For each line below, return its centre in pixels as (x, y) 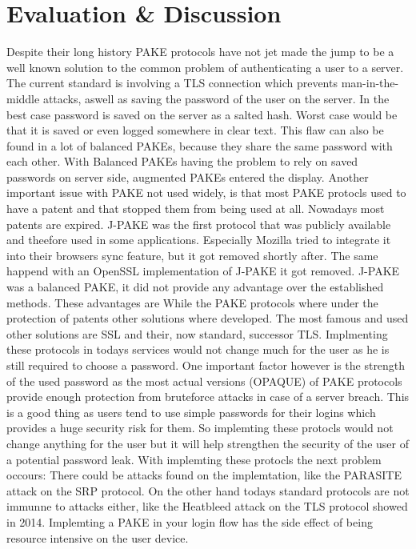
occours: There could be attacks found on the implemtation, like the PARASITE (204, 475)
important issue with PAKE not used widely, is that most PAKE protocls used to (206, 192)
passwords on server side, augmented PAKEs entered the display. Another (188, 176)
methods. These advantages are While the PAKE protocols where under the (192, 302)
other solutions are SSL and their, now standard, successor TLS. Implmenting (197, 333)
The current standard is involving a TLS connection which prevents (172, 83)
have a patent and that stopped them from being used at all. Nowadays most (196, 208)
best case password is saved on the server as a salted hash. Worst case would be (202, 114)
